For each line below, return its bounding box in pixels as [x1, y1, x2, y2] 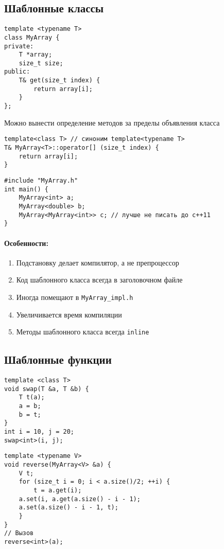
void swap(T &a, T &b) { [4, 385, 89, 393]
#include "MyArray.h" [4, 176, 78, 184]
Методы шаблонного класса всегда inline [16, 326, 149, 337]
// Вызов [4, 529, 34, 537]
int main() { [4, 185, 48, 193]
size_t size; [19, 59, 63, 67]
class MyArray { [4, 33, 60, 41]
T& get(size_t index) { [19, 77, 100, 84]
